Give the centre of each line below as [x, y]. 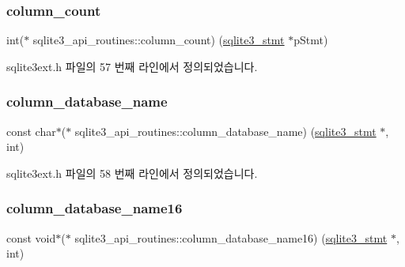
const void [31, 237]
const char [31, 131]
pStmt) [311, 40]
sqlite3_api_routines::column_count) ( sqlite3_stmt [159, 40]
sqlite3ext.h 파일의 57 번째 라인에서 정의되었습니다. [132, 66]
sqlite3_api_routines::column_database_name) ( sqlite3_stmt [225, 131]
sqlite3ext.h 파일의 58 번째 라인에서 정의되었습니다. [132, 173]
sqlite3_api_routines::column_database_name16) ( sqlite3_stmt [231, 237]
